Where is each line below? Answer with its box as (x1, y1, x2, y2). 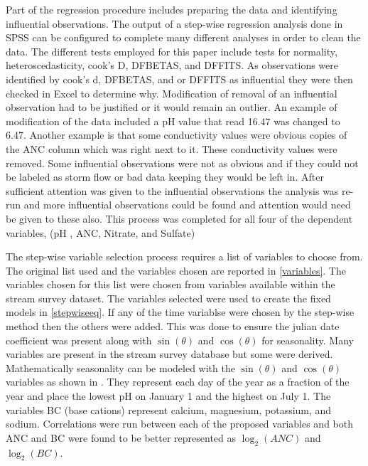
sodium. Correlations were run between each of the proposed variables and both (6, 416, 353, 431)
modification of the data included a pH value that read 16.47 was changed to (6, 113, 340, 128)
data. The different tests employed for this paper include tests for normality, (6, 43, 337, 58)
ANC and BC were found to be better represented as (6, 430, 237, 445)
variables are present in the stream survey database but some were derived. (6, 346, 333, 361)
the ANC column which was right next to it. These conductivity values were (6, 141, 337, 156)
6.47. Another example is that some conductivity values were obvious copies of (6, 127, 347, 142)
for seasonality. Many (261, 332, 354, 347)
